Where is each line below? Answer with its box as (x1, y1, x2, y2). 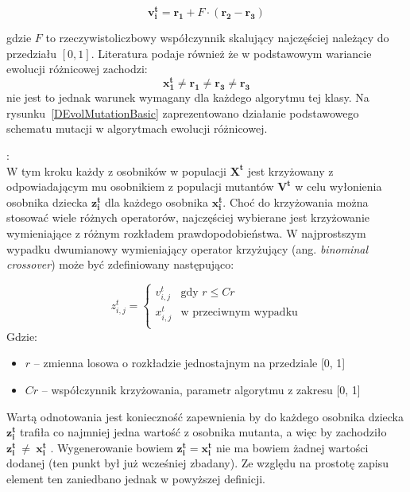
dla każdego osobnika (105, 193, 208, 210)
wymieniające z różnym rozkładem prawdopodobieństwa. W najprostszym (6, 225, 366, 241)
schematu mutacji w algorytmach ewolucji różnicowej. (6, 120, 268, 137)
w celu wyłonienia (295, 178, 382, 195)
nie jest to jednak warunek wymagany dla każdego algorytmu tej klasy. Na (6, 89, 369, 106)
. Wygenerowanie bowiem (50, 439, 173, 455)
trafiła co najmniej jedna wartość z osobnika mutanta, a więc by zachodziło (19, 424, 387, 440)
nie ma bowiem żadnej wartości (215, 439, 369, 455)
